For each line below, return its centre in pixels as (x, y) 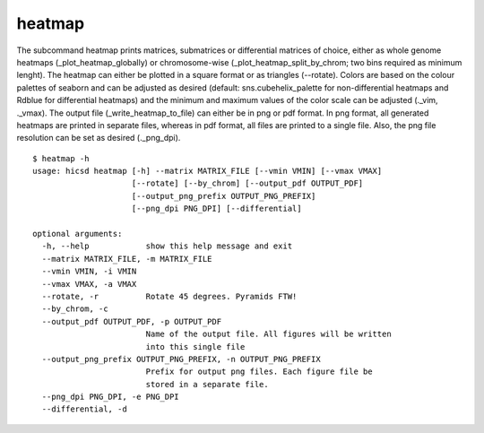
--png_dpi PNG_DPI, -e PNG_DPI (110, 397)
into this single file (195, 346)
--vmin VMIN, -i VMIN (89, 272)
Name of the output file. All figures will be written (268, 334)
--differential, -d (84, 409)
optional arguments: (78, 234)
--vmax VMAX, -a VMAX (89, 284)
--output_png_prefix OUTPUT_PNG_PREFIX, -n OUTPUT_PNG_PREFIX (181, 359)
